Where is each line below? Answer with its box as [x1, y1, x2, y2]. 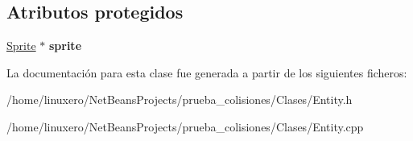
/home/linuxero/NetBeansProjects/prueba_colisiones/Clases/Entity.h [6, 91, 353, 108]
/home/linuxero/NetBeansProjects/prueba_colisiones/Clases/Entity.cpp [6, 118, 364, 135]
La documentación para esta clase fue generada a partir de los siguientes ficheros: [6, 64, 407, 81]
